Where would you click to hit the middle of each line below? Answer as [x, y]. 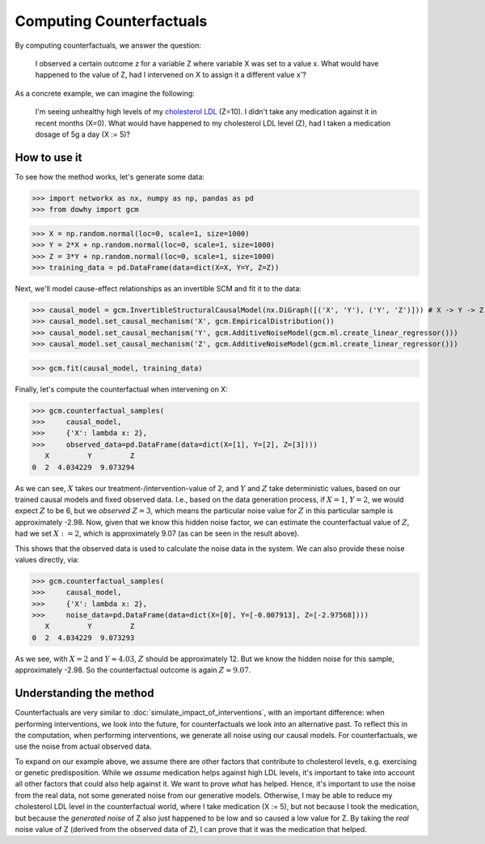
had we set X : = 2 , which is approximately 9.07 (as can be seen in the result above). [157, 533]
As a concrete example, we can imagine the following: [105, 93]
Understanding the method [84, 693]
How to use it [48, 157]
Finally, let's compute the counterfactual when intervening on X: [121, 389]
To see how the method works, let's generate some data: [110, 176]
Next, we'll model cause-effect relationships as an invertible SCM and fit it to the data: [158, 288]
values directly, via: [47, 559]
